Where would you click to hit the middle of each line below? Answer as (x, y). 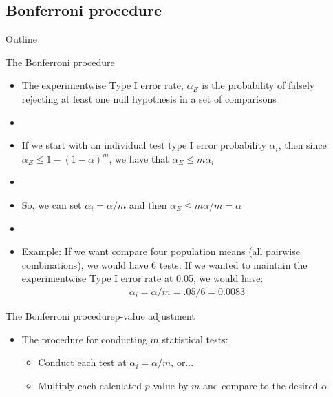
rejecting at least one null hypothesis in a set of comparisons (149, 98)
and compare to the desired (261, 385)
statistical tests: (195, 339)
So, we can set (52, 204)
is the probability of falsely (258, 85)
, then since (302, 145)
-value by (169, 385)
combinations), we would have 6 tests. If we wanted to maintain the (164, 264)
